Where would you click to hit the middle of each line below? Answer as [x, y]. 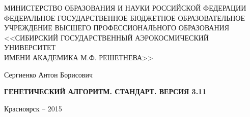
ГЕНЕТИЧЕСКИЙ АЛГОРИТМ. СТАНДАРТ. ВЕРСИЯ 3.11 [105, 91]
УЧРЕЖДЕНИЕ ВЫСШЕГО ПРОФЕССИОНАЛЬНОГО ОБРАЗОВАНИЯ [117, 28]
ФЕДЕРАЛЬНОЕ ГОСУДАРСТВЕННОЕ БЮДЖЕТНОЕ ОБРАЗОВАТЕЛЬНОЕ [125, 17]
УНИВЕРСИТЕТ [30, 47]
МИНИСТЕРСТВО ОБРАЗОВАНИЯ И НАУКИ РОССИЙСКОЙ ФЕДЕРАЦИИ [125, 8]
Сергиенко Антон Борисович [48, 74]
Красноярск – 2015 [33, 108]
